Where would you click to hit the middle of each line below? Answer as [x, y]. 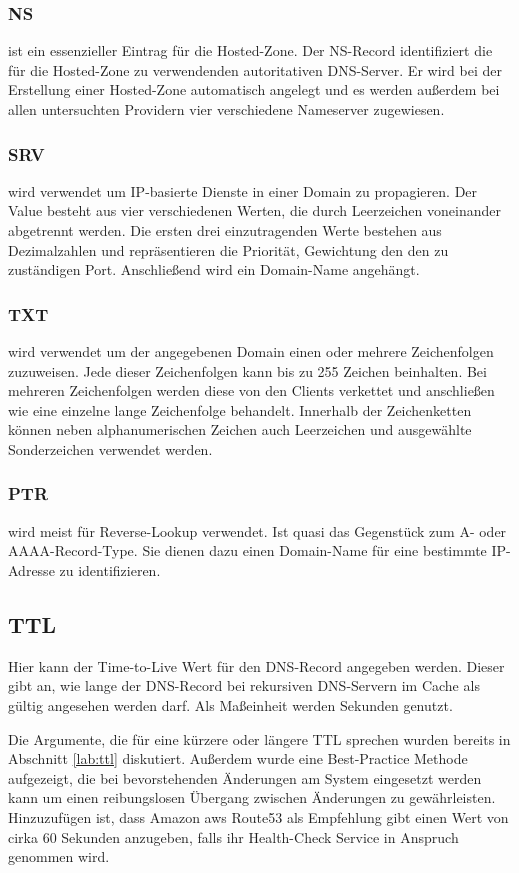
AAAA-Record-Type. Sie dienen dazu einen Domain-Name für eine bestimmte [247, 550]
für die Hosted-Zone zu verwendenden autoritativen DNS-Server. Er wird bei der [255, 69]
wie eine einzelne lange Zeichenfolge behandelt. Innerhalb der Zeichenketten [240, 409]
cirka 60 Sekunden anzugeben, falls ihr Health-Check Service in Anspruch [233, 836]
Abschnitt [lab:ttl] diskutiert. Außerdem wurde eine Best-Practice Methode [238, 758]
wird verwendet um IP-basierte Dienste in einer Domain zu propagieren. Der [243, 190]
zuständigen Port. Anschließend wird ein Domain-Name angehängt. [214, 269]
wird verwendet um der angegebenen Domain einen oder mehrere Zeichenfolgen [251, 351]
